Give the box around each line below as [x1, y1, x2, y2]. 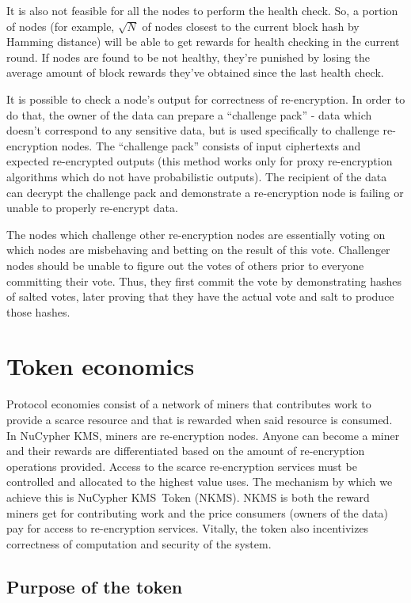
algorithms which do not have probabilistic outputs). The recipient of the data [6, 168, 387, 184]
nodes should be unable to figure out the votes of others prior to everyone [6, 256, 364, 273]
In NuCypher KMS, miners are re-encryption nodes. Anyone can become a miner [6, 427, 400, 443]
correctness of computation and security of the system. [6, 535, 272, 552]
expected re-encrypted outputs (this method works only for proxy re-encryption [6, 153, 393, 169]
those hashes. [6, 303, 70, 320]
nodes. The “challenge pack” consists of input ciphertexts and [61, 137, 361, 154]
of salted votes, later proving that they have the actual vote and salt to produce [6, 288, 394, 305]
